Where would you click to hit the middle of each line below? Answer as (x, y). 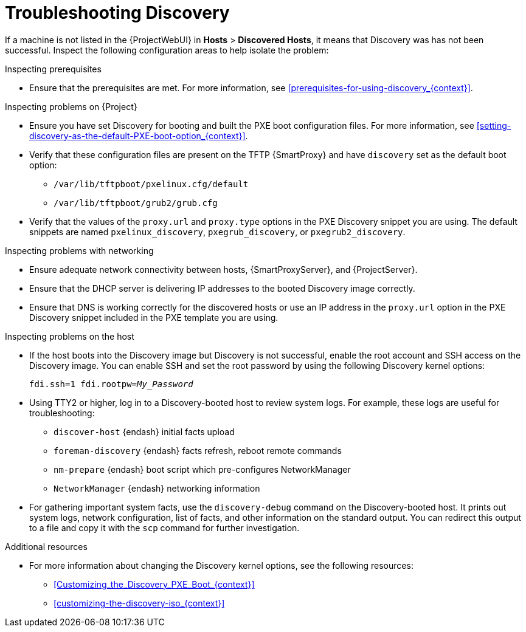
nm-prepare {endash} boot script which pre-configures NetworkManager (202, 469)
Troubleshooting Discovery (117, 13)
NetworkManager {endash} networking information (157, 488)
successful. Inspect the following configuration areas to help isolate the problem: (167, 50)
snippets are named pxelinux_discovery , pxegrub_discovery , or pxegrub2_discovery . (217, 232)
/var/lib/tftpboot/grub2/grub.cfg (136, 203)
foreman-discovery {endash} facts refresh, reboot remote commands (198, 450)
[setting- (494, 125)
